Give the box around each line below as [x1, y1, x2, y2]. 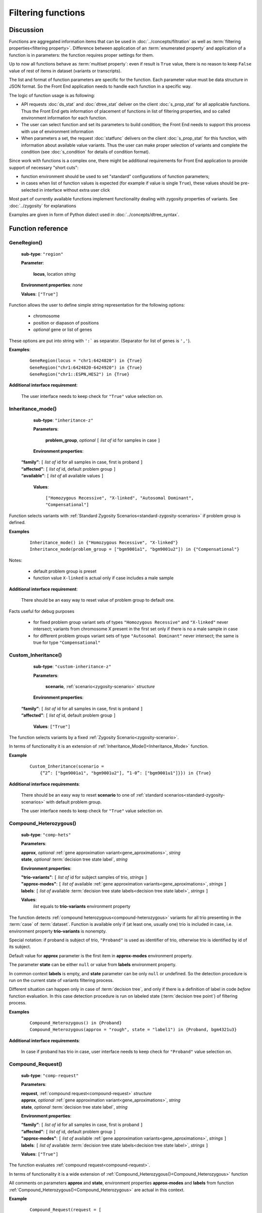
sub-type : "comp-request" [21, 1073, 79, 1079]
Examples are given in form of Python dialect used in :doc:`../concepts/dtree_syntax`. [9, 212, 180, 218]
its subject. [9, 944, 31, 950]
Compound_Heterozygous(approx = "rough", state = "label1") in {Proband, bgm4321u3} [30, 1027, 237, 1033]
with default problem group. [46, 799, 102, 805]
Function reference [9, 224, 68, 232]
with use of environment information [21, 129, 94, 134]
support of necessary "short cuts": [9, 164, 79, 170]
